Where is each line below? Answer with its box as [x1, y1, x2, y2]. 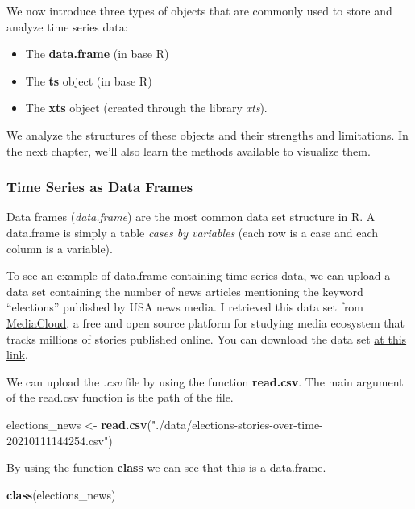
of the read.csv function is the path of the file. [6, 389, 234, 406]
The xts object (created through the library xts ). [25, 99, 268, 116]
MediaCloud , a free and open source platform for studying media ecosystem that [6, 314, 405, 331]
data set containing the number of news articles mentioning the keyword [6, 282, 363, 299]
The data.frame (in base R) [25, 45, 169, 62]
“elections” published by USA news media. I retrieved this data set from [6, 298, 364, 315]
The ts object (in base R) [25, 72, 152, 89]
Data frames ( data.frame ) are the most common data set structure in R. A [6, 208, 376, 225]
